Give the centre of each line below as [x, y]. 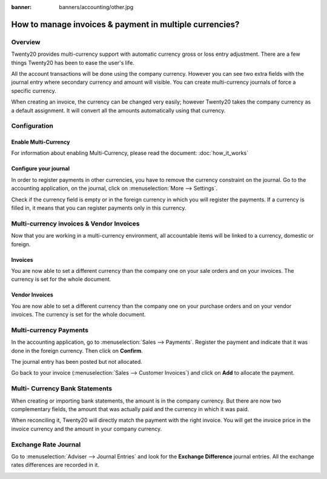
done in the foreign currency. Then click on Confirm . [77, 350]
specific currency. [34, 90]
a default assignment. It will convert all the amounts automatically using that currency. [118, 110]
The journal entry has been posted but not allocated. [77, 362]
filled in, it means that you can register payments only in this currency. [99, 208]
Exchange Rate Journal [46, 444]
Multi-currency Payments [50, 330]
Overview [26, 42]
